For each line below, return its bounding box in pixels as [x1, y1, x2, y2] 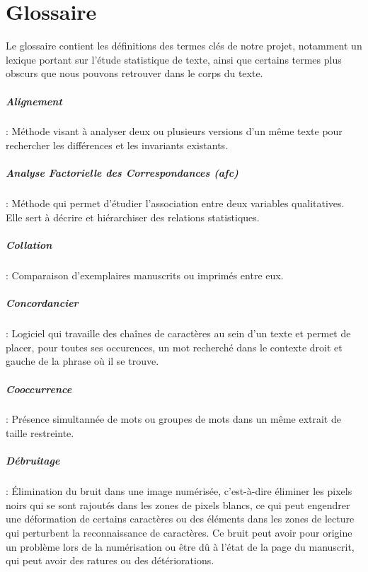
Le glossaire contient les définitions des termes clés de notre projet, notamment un [6, 38, 362, 53]
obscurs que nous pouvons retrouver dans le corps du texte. [6, 66, 263, 81]
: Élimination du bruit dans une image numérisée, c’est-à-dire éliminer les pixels [6, 484, 352, 498]
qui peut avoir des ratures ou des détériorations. [6, 553, 214, 568]
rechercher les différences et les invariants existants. [6, 138, 229, 153]
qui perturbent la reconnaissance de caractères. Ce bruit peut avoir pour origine [6, 525, 352, 539]
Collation [6, 238, 52, 252]
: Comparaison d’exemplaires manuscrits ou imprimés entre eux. [6, 267, 284, 282]
